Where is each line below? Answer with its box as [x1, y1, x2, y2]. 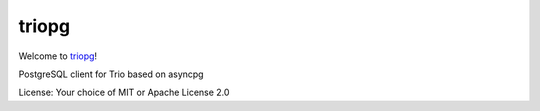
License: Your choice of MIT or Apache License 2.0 [18, 86, 230, 99]
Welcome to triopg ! [18, 50, 98, 62]
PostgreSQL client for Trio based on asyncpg [18, 68, 204, 80]
